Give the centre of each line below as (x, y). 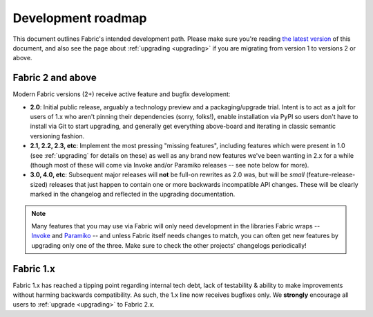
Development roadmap (80, 18)
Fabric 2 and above (55, 78)
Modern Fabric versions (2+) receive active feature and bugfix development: (122, 94)
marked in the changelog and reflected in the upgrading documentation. (133, 194)
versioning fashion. (57, 136)
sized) (39, 184)
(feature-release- (331, 175)
